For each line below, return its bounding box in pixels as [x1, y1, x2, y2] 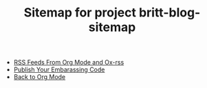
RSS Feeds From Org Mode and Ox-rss [13, 58, 124, 67]
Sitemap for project [23, 5, 136, 21]
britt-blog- [138, 5, 201, 21]
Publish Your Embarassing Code [13, 65, 105, 74]
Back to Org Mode [13, 73, 66, 81]
